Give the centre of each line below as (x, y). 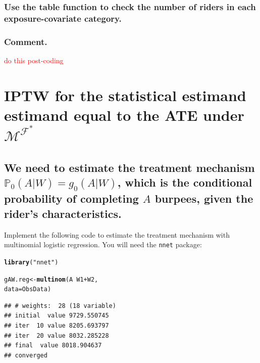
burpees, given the (204, 198)
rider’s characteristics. (63, 213)
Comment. (26, 41)
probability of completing (71, 198)
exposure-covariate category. (63, 18)
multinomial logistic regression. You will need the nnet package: (103, 244)
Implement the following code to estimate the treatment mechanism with (117, 234)
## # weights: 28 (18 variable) (60, 306)
